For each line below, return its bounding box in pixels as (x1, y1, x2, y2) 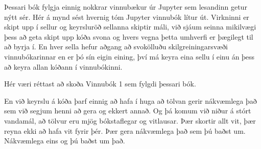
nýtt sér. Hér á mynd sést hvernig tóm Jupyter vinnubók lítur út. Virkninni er (4, 11, 249, 22)
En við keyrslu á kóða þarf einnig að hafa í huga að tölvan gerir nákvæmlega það (4, 95, 257, 106)
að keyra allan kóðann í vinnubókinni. (4, 61, 123, 72)
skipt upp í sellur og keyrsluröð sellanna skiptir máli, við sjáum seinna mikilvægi (4, 21, 256, 32)
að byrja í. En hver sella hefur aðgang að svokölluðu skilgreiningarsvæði (4, 41, 228, 52)
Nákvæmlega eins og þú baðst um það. (4, 135, 125, 146)
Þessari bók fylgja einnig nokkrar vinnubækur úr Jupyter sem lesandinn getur (4, 2, 247, 12)
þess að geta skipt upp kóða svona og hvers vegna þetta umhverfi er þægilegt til (4, 31, 253, 42)
